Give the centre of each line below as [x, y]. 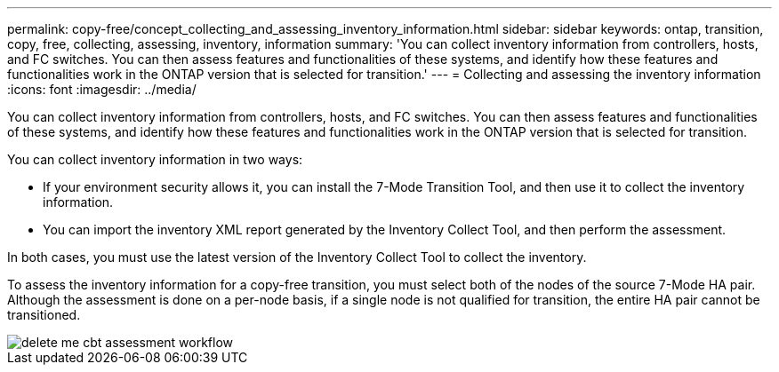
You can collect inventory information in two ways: [155, 159]
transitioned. [44, 315]
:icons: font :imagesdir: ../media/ [102, 89]
